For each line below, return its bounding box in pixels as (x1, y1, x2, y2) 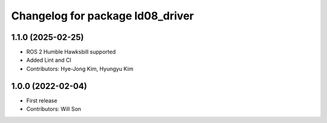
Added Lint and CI (26, 56, 72, 64)
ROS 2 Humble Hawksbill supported (26, 48, 116, 56)
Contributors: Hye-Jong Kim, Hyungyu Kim (26, 65, 133, 72)
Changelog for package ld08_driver (11, 9, 194, 22)
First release (26, 97, 58, 104)
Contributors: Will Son (26, 105, 82, 113)
